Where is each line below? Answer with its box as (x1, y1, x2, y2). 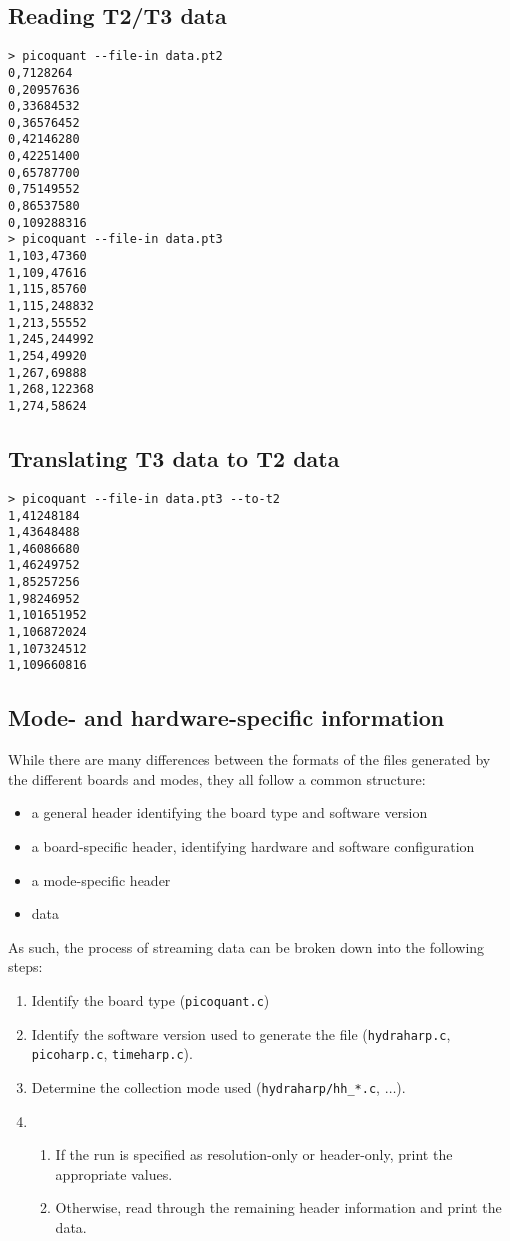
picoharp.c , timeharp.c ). (31, 1043, 193, 1064)
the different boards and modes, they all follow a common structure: (8, 768, 426, 789)
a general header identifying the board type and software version (31, 802, 428, 823)
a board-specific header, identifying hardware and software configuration (31, 836, 475, 857)
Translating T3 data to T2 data (8, 443, 340, 474)
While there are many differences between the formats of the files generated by (8, 749, 491, 770)
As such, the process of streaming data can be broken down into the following (8, 936, 485, 957)
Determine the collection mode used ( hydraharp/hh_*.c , (31, 1076, 380, 1097)
